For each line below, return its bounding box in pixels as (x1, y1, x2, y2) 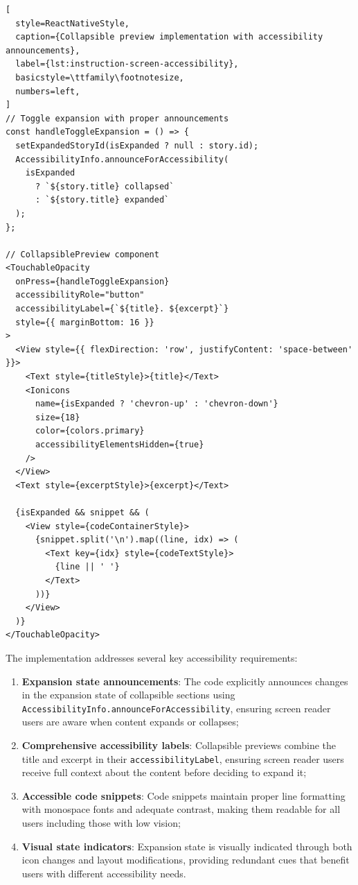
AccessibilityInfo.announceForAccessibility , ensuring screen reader (21, 701, 331, 715)
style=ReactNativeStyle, (15, 18, 129, 28)
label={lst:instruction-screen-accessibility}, (15, 59, 239, 69)
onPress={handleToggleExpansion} (15, 276, 170, 286)
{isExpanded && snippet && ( (15, 507, 150, 517)
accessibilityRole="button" (15, 290, 145, 300)
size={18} (35, 412, 80, 422)
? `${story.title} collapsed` (35, 181, 174, 191)
